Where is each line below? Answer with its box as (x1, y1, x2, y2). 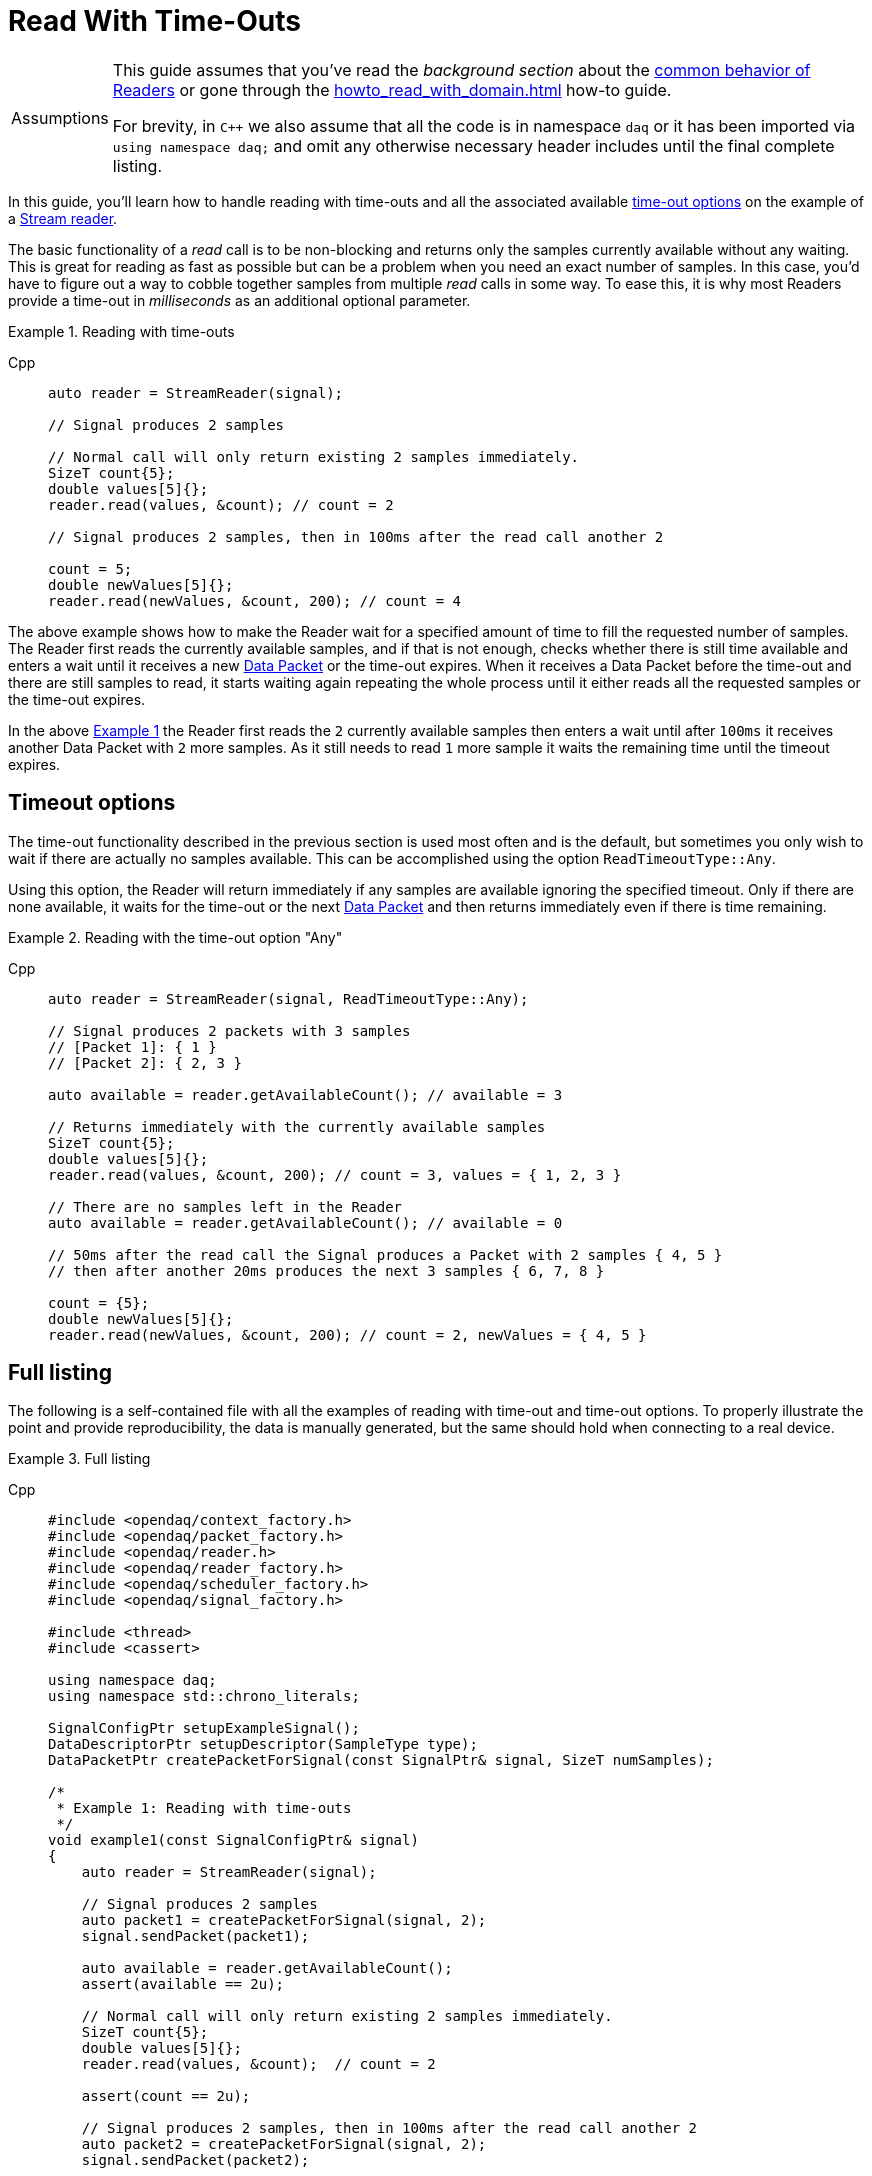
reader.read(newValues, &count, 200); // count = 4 (48, 592, 462, 609)
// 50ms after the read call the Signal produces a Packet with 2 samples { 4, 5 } (48, 1246, 723, 1263)
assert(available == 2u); (81, 1976, 285, 1993)
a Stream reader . (8, 209, 118, 227)
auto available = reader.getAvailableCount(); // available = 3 (48, 1086, 563, 1103)
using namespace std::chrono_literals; (48, 1688, 360, 1705)
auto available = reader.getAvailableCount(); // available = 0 (48, 1214, 563, 1231)
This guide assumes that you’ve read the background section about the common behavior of (112, 59, 811, 80)
